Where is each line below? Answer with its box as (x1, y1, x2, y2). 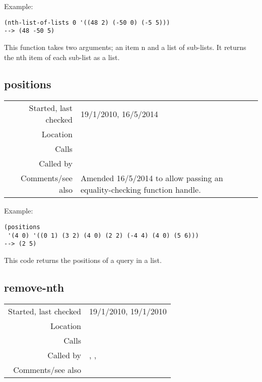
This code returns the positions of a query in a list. (4, 254, 162, 265)
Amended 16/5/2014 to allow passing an (80, 172, 223, 184)
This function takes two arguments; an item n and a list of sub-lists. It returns (4, 41, 246, 52)
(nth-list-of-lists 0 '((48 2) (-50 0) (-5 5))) (4, 19, 170, 26)
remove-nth (4, 279, 64, 295)
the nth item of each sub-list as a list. (4, 51, 120, 62)
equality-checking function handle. (80, 184, 201, 196)
